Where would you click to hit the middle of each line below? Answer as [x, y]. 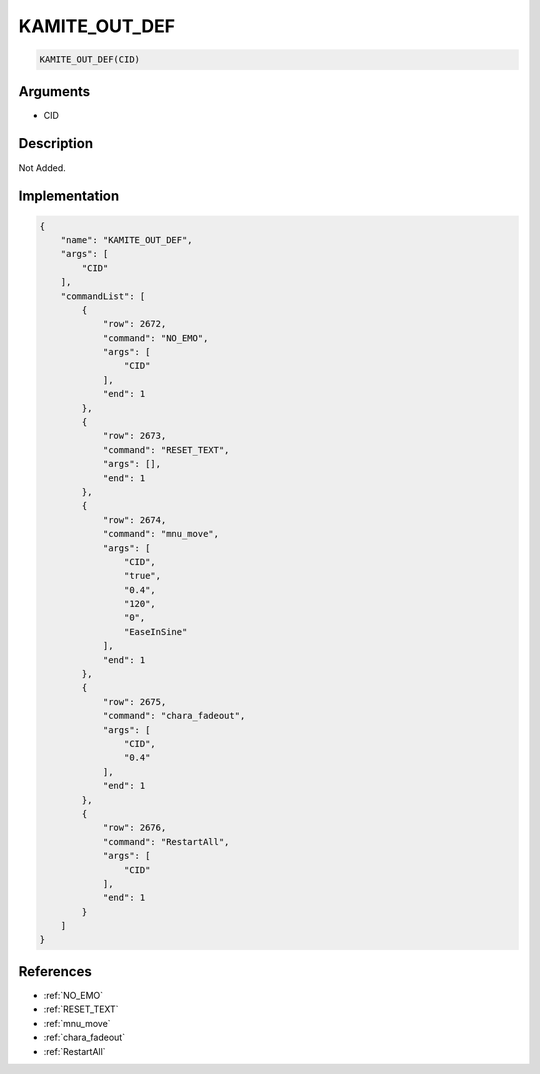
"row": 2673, [134, 436]
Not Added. [42, 167]
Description [56, 143]
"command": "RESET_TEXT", [166, 449]
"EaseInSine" [155, 631]
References [55, 971]
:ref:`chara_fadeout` [84, 1037]
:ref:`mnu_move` [77, 1023]
